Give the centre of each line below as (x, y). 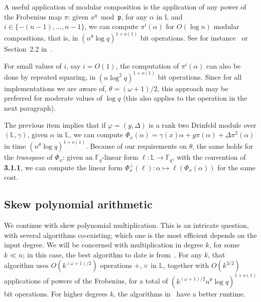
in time (15, 146)
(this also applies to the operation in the (185, 98)
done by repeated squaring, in (50, 77)
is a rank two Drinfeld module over (203, 124)
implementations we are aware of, (55, 88)
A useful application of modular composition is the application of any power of (125, 7)
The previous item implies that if (55, 124)
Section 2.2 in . (28, 49)
